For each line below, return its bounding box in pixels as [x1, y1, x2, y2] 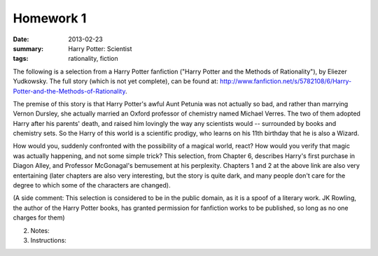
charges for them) [13, 213, 66, 222]
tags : [13, 55, 29, 63]
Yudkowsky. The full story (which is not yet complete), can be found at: [13, 77, 218, 85]
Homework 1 [13, 10, 87, 26]
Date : [13, 35, 29, 43]
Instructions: [30, 236, 66, 244]
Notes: [30, 226, 50, 234]
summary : [13, 44, 44, 52]
